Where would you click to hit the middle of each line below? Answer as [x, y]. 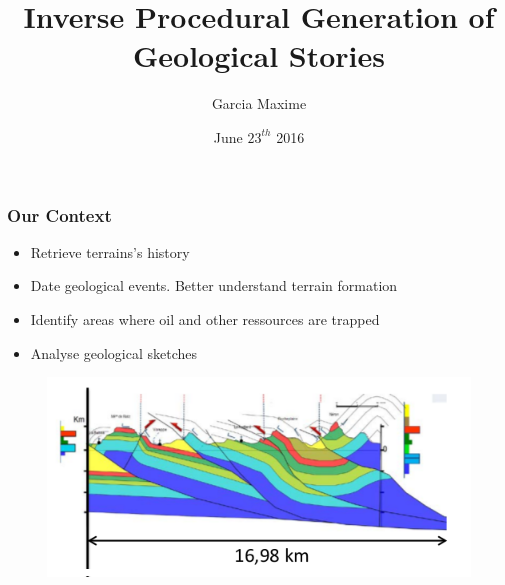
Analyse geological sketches [114, 352]
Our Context [59, 214]
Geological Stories [259, 55]
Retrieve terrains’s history [110, 251]
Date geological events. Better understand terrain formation [214, 285]
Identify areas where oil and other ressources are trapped [205, 318]
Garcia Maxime [259, 103]
